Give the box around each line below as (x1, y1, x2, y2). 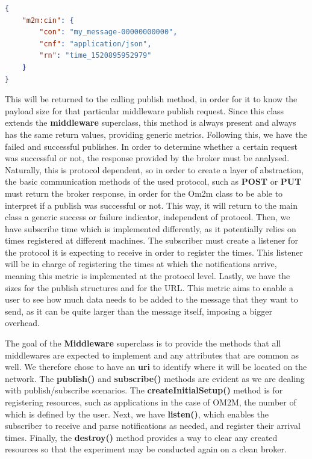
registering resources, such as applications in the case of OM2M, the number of (5, 396, 296, 408)
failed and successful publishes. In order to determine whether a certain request (5, 140, 298, 152)
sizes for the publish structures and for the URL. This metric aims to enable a (5, 281, 294, 294)
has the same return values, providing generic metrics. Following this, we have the (5, 128, 307, 140)
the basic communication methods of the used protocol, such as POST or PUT (5, 175, 302, 188)
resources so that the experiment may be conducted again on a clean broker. (5, 443, 287, 455)
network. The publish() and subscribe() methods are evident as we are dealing (5, 372, 305, 384)
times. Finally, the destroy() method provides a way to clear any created (5, 431, 278, 443)
